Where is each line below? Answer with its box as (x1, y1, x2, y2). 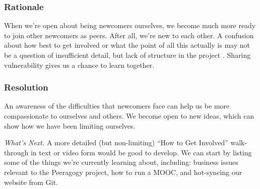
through (4, 147, 29, 157)
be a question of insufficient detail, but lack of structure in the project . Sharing (4, 50, 251, 60)
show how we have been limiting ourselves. (4, 120, 136, 131)
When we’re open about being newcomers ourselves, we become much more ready (4, 20, 256, 31)
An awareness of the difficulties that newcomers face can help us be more (4, 101, 230, 111)
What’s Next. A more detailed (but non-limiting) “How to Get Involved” (4, 137, 228, 148)
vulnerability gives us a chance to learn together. (4, 59, 155, 70)
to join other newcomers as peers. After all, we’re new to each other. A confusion (4, 30, 254, 40)
